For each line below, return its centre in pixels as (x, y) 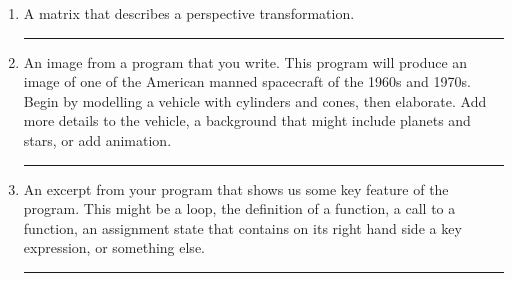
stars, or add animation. (97, 139)
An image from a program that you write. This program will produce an (245, 61)
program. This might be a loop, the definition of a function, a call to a (239, 208)
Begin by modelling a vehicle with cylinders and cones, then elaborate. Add (255, 100)
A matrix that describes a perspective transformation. (189, 13)
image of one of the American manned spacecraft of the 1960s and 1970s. (247, 81)
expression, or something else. (114, 247)
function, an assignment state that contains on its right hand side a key (242, 227)
